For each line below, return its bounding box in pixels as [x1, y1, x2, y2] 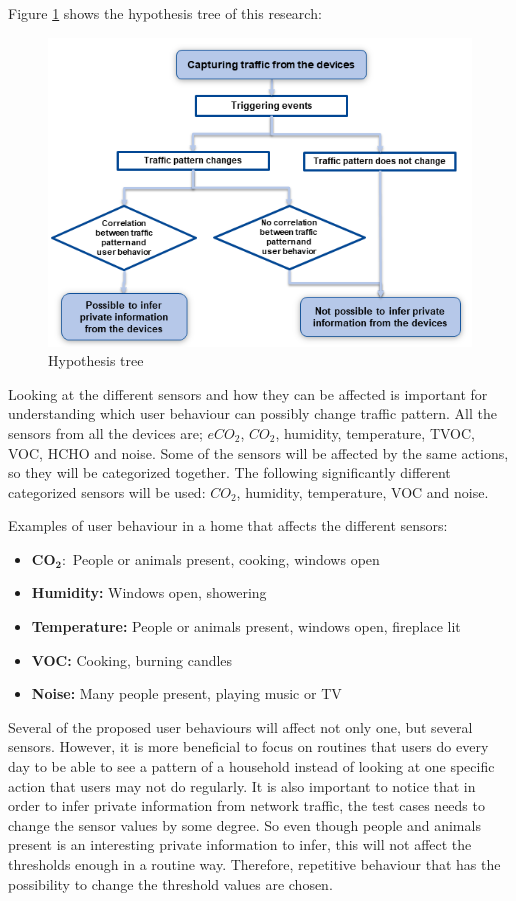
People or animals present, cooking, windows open [72, 548, 380, 569]
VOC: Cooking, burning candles [31, 649, 233, 670]
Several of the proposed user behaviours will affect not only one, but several [8, 716, 473, 737]
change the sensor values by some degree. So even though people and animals [8, 814, 481, 835]
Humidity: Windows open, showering [31, 582, 267, 603]
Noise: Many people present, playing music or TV [31, 683, 342, 704]
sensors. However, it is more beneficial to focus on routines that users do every [8, 736, 489, 757]
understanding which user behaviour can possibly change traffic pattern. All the [8, 403, 497, 424]
